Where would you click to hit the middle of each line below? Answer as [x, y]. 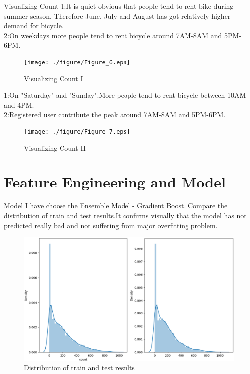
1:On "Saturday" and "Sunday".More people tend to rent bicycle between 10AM [125, 95]
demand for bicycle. [34, 26]
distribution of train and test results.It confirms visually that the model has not [125, 215]
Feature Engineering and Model [115, 182]
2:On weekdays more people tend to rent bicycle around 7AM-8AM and [113, 35]
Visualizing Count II [55, 148]
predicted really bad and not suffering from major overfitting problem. [111, 225]
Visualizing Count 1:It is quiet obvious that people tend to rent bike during [119, 6]
